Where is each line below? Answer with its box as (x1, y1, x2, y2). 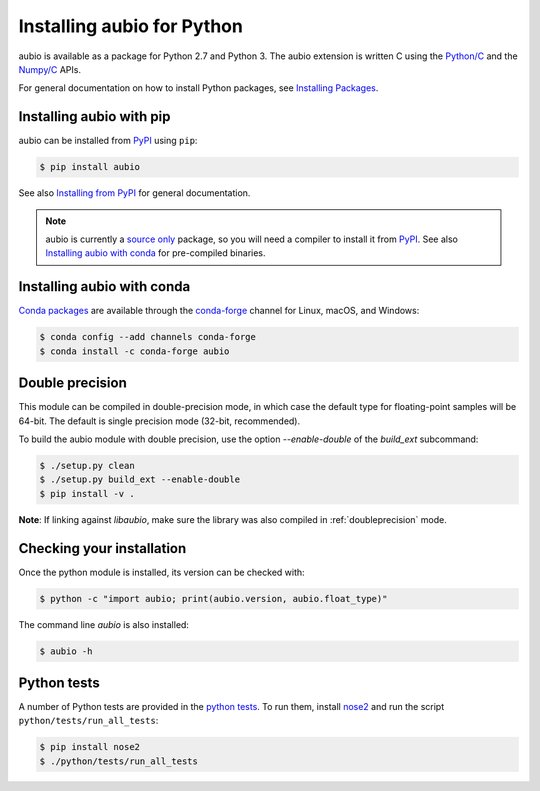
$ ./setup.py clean (39, 460, 135, 471)
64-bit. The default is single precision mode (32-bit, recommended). (18, 415, 301, 427)
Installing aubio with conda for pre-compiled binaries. (45, 247, 266, 259)
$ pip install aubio (39, 161, 140, 173)
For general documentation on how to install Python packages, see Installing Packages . (18, 82, 379, 94)
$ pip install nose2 (39, 741, 140, 753)
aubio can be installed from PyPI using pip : (18, 135, 198, 147)
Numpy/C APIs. (18, 63, 82, 75)
